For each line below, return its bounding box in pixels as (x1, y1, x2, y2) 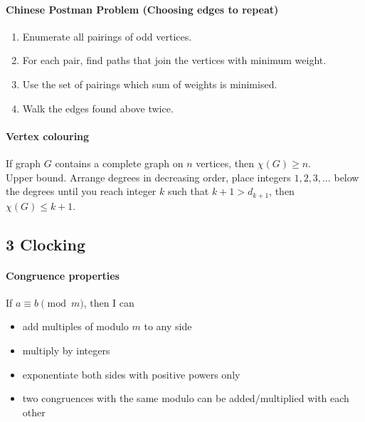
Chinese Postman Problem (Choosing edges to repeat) (6, 1, 279, 16)
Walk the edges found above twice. (22, 100, 174, 115)
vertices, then (196, 155, 255, 170)
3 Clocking (6, 233, 86, 255)
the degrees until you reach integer (6, 184, 157, 199)
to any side (144, 319, 192, 334)
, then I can (83, 295, 134, 310)
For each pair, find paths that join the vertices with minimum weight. (22, 53, 327, 68)
